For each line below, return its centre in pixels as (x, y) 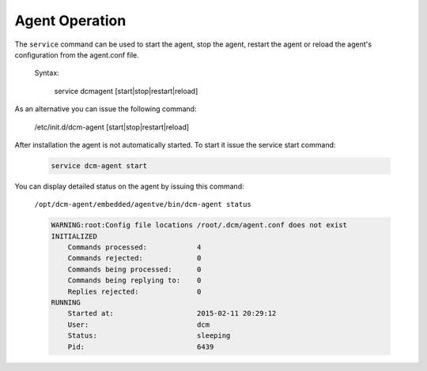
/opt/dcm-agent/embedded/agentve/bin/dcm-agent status (143, 204)
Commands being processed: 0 (134, 269)
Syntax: (47, 73)
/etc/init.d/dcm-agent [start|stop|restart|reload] (112, 127)
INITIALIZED (74, 236)
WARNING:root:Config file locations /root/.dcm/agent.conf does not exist (199, 225)
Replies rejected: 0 (134, 291)
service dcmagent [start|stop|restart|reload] (126, 91)
